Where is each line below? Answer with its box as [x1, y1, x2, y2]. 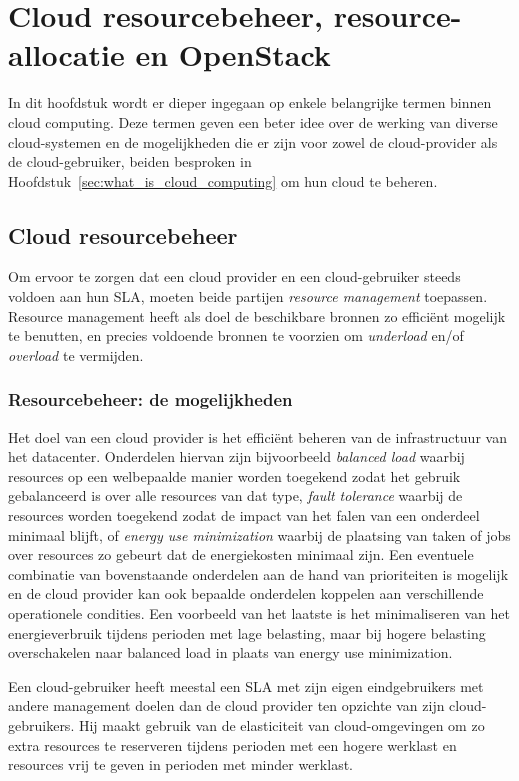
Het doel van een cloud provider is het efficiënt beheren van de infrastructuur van [8, 426, 507, 447]
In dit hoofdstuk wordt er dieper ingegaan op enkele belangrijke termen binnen [8, 92, 492, 113]
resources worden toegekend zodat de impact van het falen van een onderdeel [8, 505, 480, 526]
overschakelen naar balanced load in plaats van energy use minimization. [8, 642, 453, 663]
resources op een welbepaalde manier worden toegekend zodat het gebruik [8, 465, 461, 486]
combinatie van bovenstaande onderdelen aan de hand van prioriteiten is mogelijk [8, 563, 509, 584]
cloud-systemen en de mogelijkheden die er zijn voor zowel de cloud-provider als [8, 131, 498, 152]
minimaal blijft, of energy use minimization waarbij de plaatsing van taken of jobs [8, 524, 511, 545]
